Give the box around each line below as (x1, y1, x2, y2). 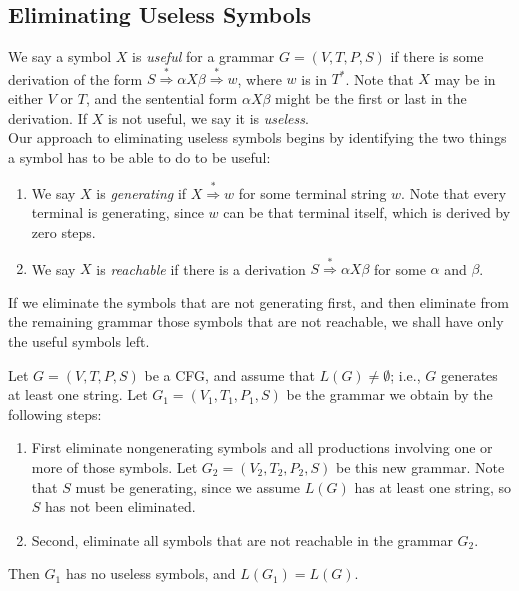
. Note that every (401, 182, 507, 203)
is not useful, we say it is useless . (107, 107, 309, 128)
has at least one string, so (354, 476, 512, 497)
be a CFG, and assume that (144, 364, 315, 385)
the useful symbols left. (8, 330, 150, 351)
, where (237, 68, 282, 89)
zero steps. (31, 222, 96, 243)
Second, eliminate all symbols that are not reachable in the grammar (31, 529, 453, 550)
